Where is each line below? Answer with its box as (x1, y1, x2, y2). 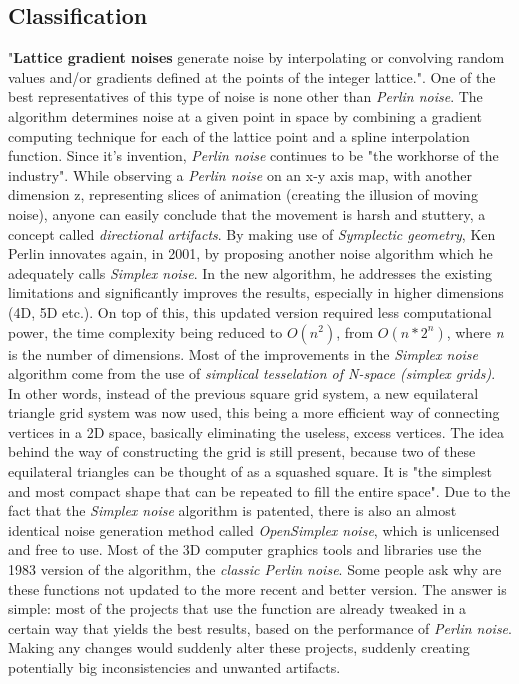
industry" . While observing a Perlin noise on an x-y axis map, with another (8, 164, 472, 185)
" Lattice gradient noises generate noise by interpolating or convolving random (8, 47, 505, 68)
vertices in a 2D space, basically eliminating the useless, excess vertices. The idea (8, 421, 504, 442)
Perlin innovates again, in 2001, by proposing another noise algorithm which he (8, 243, 493, 264)
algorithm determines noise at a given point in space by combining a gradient (8, 105, 483, 126)
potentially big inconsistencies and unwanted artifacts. (8, 657, 341, 678)
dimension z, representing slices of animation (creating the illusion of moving (8, 184, 478, 205)
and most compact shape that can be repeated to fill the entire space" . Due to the (8, 480, 511, 501)
